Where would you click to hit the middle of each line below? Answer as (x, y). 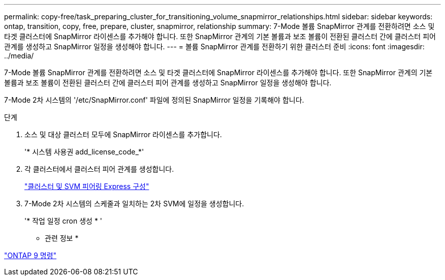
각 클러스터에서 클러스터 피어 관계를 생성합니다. (99, 169)
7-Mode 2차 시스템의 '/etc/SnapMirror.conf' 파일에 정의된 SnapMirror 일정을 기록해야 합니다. (154, 100)
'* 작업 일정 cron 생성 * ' (63, 221)
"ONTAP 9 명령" (30, 255)
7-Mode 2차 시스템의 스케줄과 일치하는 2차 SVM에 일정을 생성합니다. (134, 204)
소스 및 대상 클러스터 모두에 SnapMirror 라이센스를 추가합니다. (123, 134)
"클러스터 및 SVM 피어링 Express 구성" (87, 186)
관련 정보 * (62, 238)
